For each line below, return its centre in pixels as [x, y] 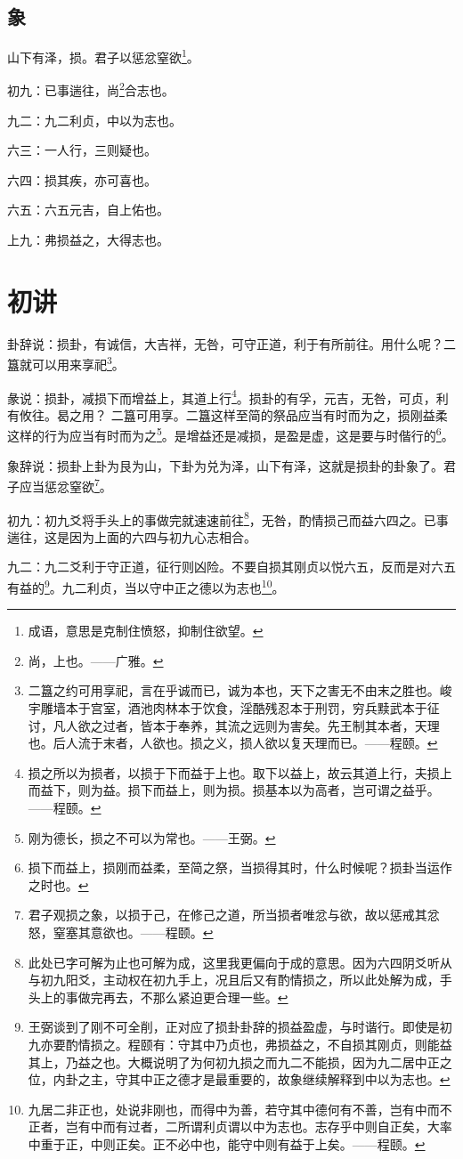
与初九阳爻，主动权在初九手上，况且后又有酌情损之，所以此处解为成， [234, 980]
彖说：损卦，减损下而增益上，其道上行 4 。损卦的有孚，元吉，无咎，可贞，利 [228, 396]
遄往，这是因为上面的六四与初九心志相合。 [132, 536]
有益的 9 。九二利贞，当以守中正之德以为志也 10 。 [146, 586]
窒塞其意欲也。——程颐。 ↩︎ [133, 932]
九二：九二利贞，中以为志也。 [94, 120]
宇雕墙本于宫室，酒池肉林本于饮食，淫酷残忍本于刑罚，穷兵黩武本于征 [234, 708]
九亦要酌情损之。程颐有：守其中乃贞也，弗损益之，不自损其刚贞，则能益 [240, 1044]
